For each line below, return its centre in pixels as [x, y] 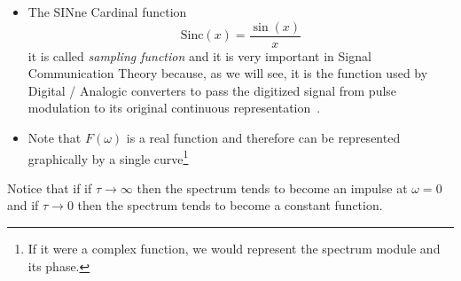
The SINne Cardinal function [107, 12]
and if [23, 205]
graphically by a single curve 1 [108, 157]
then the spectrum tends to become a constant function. [230, 205]
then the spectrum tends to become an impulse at [272, 187]
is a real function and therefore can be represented [263, 138]
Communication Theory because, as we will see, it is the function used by [228, 73]
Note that [55, 138]
